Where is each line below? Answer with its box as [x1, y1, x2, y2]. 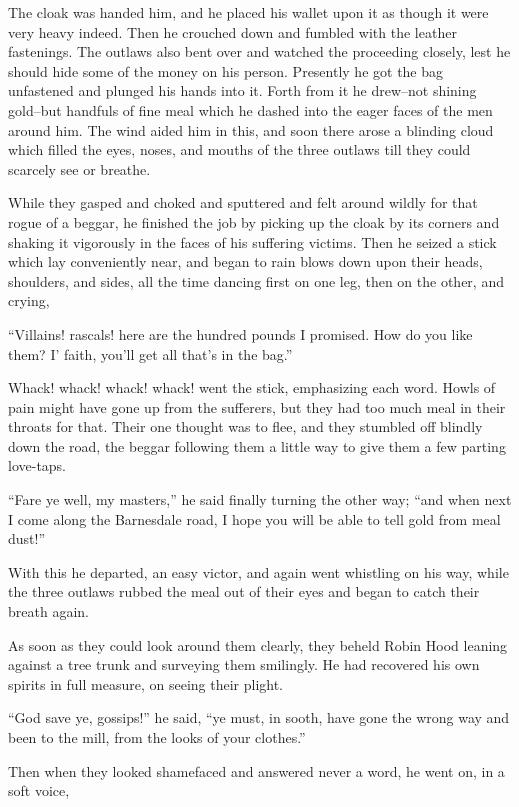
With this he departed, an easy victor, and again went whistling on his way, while [8, 561, 509, 582]
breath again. [8, 601, 89, 622]
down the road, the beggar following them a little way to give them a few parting [8, 435, 506, 456]
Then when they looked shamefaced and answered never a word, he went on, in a [8, 760, 505, 781]
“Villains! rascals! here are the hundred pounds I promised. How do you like [8, 323, 473, 344]
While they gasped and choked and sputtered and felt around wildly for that [8, 192, 478, 213]
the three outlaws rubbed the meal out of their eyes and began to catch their [8, 581, 480, 602]
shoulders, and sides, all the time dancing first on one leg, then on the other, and [8, 270, 504, 291]
